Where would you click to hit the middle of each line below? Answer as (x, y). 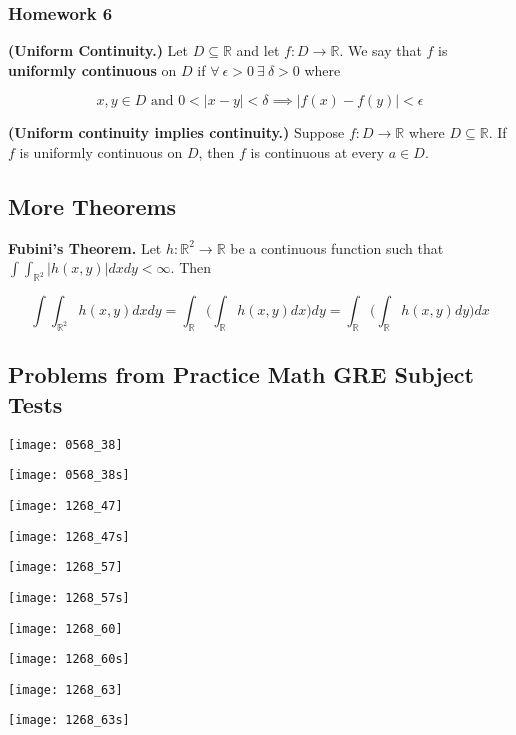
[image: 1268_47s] (69, 536)
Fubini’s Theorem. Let (85, 247)
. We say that (380, 50)
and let (258, 50)
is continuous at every (317, 152)
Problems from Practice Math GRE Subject (241, 374)
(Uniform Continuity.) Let (98, 50)
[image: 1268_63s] (69, 720)
